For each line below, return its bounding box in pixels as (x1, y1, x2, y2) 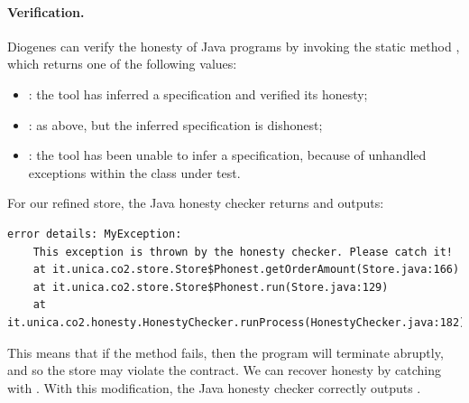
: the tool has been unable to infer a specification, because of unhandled (28, 145, 427, 164)
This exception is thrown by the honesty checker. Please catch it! (32, 245, 453, 258)
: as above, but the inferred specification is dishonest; (28, 115, 323, 134)
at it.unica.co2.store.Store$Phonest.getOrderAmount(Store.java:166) (32, 263, 460, 276)
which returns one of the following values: (7, 54, 237, 73)
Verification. (7, 2, 85, 21)
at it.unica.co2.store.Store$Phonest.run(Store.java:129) (32, 280, 389, 294)
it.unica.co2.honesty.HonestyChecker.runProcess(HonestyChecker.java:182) (7, 315, 466, 329)
